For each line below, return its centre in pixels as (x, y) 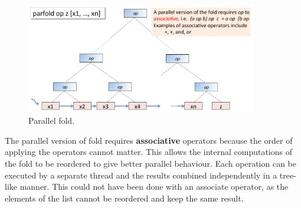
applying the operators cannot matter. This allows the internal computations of (148, 152)
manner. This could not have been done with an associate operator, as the (154, 186)
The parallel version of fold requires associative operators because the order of (149, 140)
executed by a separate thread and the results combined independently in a (141, 175)
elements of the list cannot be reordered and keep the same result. (124, 198)
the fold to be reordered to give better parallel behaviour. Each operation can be (151, 163)
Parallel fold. (52, 120)
